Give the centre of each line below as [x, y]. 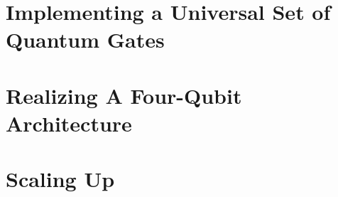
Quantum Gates [85, 39]
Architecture [69, 123]
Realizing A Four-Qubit [124, 95]
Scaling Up [60, 179]
